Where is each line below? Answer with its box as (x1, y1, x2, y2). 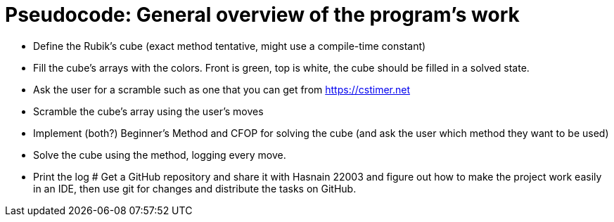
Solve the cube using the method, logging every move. (33, 148, 286, 161)
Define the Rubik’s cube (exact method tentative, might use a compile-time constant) (33, 39, 426, 52)
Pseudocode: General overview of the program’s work (5, 3, 520, 27)
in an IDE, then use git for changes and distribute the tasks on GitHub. (33, 182, 357, 195)
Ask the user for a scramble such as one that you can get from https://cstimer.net (33, 83, 410, 96)
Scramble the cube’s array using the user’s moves (33, 105, 264, 117)
